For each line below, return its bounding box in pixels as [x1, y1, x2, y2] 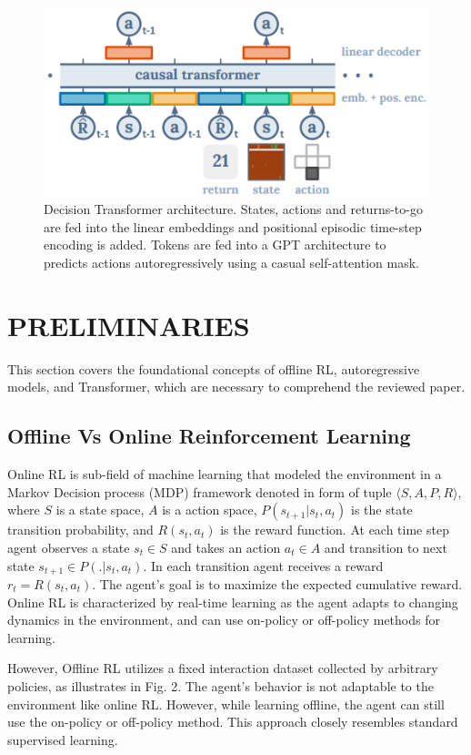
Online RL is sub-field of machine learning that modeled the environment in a [7, 464, 442, 484]
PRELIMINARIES [7, 306, 250, 343]
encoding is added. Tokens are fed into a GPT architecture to [44, 235, 386, 254]
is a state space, [55, 500, 145, 519]
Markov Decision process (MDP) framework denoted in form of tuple [7, 482, 392, 501]
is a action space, [162, 500, 257, 519]
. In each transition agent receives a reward [143, 556, 384, 575]
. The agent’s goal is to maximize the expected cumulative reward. [92, 574, 463, 593]
